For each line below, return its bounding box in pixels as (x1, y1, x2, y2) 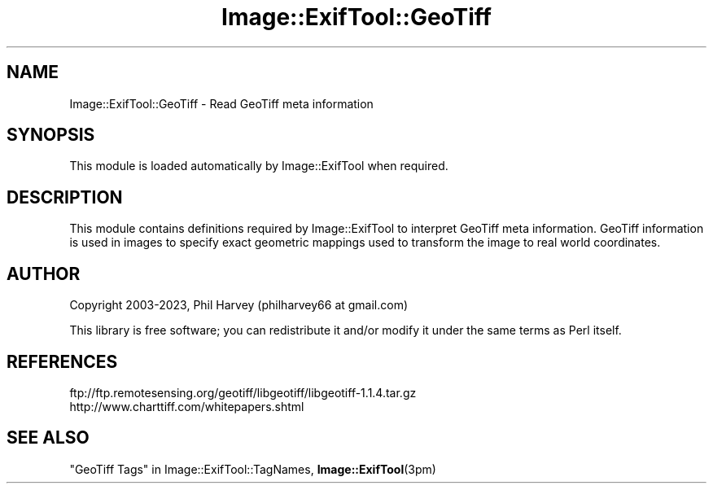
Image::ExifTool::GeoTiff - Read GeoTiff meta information (69, 96, 374, 111)
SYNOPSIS (7, 125, 95, 146)
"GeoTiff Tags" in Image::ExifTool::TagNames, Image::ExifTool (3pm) (69, 462, 436, 476)
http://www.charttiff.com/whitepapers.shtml (69, 399, 304, 413)
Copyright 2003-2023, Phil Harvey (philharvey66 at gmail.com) (69, 298, 409, 313)
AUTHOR (7, 263, 81, 284)
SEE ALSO (7, 427, 90, 448)
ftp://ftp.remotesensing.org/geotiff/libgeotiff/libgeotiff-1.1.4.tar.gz (69, 385, 417, 400)
